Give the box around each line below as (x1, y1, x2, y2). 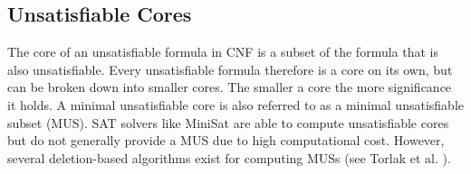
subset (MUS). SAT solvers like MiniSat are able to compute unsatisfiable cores (7, 113, 449, 132)
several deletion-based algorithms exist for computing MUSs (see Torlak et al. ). (7, 148, 451, 167)
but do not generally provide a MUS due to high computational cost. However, (7, 131, 445, 150)
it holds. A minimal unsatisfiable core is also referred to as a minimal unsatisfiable (7, 95, 464, 114)
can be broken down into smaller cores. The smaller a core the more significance (7, 78, 452, 96)
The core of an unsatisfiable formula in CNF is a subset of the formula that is (7, 42, 438, 61)
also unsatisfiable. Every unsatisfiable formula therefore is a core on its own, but (7, 60, 453, 78)
